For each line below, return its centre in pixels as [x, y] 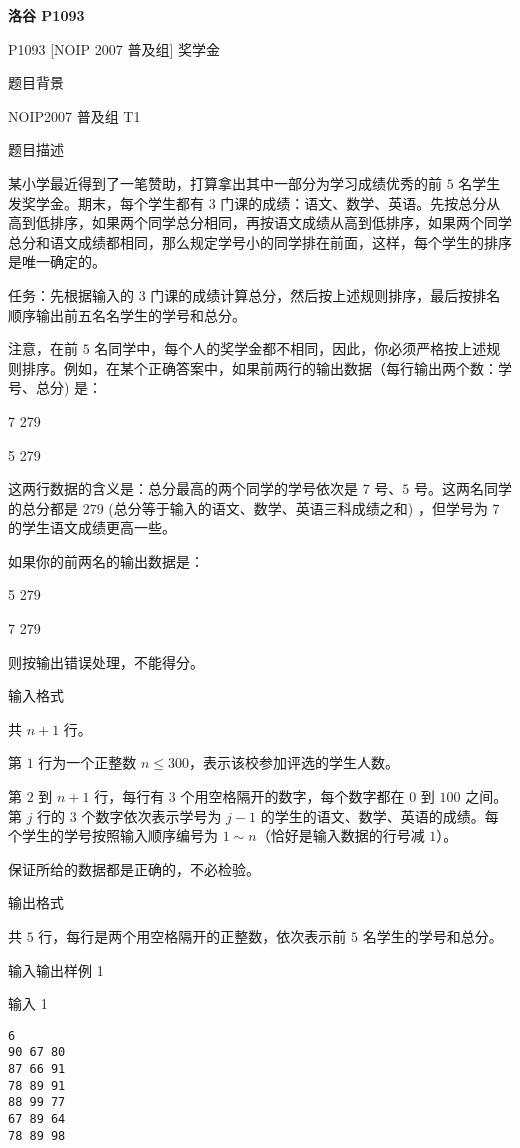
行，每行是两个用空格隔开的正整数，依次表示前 [192, 936]
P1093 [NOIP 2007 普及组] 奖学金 [114, 48]
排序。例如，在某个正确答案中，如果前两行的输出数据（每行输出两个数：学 [266, 367]
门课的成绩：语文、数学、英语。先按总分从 [360, 202]
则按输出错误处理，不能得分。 [106, 661]
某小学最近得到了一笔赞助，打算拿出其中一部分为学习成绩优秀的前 [225, 182]
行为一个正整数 [87, 762]
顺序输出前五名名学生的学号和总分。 [127, 314]
